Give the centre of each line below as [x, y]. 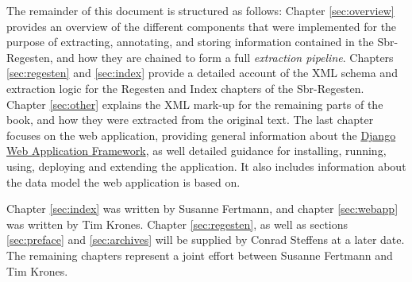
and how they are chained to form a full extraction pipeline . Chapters [225, 57]
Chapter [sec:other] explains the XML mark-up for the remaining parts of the [195, 104]
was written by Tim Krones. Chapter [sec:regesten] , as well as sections [177, 224]
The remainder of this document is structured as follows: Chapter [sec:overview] [200, 10]
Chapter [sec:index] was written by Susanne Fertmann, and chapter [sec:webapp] [202, 209]
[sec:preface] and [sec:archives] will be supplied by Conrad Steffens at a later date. [206, 240]
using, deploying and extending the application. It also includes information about [206, 166]
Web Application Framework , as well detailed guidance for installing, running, [196, 151]
